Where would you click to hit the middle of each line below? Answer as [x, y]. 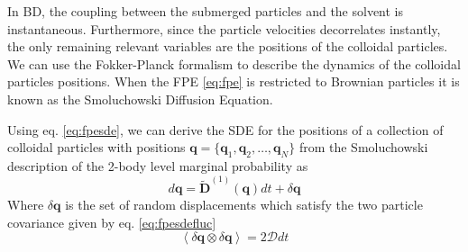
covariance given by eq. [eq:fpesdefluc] [112, 222]
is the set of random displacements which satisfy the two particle [244, 205]
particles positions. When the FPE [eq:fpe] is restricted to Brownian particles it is [234, 81]
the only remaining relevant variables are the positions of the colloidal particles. [228, 46]
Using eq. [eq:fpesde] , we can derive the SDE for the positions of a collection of [225, 129]
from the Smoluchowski [363, 147]
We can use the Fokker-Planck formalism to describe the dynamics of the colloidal [234, 63]
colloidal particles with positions [96, 147]
